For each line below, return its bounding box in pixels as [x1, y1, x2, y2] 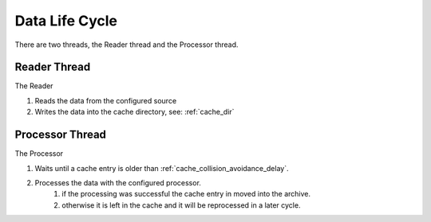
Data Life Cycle [14, 12, 117, 29]
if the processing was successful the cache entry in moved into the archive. [61, 189, 311, 199]
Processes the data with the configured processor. [34, 177, 201, 187]
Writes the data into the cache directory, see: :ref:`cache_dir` [34, 107, 235, 117]
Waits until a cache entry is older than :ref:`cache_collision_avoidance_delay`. [34, 163, 289, 173]
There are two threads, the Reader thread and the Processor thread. [14, 40, 239, 49]
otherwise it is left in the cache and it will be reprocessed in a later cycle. [61, 200, 301, 210]
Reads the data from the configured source [34, 95, 177, 105]
